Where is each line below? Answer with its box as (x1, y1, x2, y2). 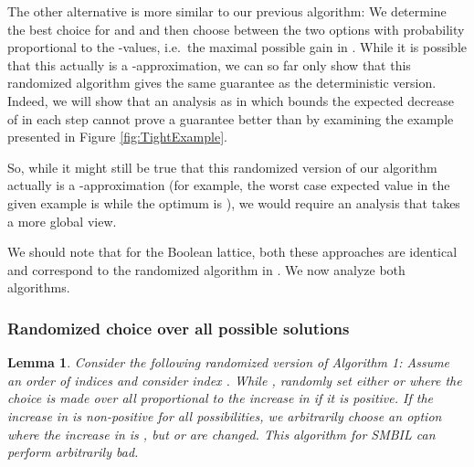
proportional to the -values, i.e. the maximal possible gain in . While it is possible (7, 37, 468, 57)
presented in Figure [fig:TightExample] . (7, 127, 227, 146)
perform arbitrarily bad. (7, 442, 139, 462)
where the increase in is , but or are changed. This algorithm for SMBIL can (7, 424, 436, 443)
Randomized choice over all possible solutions (7, 316, 350, 339)
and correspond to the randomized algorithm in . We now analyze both (7, 260, 406, 279)
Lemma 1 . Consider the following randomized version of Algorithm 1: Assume (7, 353, 450, 372)
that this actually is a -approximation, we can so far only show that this (7, 55, 411, 74)
